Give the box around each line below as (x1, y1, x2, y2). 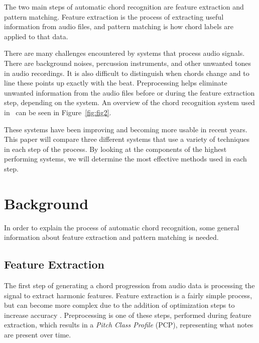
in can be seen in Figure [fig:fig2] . (4, 107, 111, 117)
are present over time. (4, 329, 71, 339)
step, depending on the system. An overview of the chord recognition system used (4, 97, 255, 108)
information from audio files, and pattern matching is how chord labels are (4, 21, 234, 32)
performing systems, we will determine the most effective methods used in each (4, 153, 247, 164)
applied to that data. (4, 31, 68, 41)
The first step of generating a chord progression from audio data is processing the (4, 280, 255, 291)
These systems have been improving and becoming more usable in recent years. (4, 124, 247, 134)
